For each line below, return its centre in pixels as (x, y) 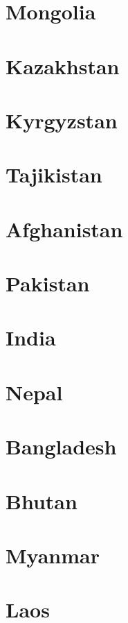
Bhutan (42, 501)
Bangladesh (61, 446)
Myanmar (53, 555)
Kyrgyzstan (62, 120)
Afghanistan (64, 229)
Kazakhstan (63, 66)
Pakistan (48, 283)
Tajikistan (54, 174)
